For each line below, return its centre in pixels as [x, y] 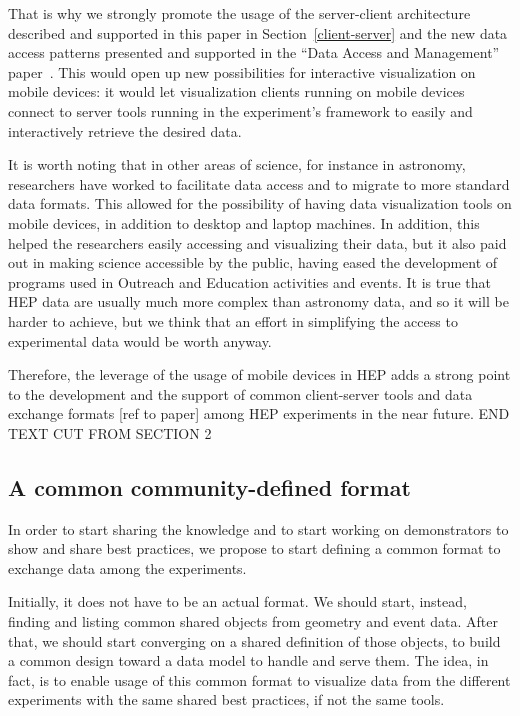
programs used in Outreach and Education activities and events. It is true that [249, 281]
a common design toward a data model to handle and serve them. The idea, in [248, 660]
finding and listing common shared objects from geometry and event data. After [253, 621]
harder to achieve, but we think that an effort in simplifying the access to [233, 320]
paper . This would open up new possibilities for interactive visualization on [242, 71]
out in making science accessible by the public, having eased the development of [253, 262]
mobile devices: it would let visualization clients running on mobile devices [236, 91]
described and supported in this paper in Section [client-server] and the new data [258, 32]
